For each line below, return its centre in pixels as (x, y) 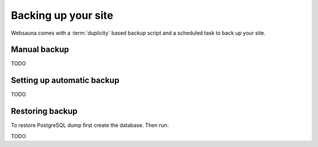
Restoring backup (44, 111)
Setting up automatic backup (65, 80)
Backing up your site (62, 15)
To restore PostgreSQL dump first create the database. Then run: (90, 125)
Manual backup (40, 50)
